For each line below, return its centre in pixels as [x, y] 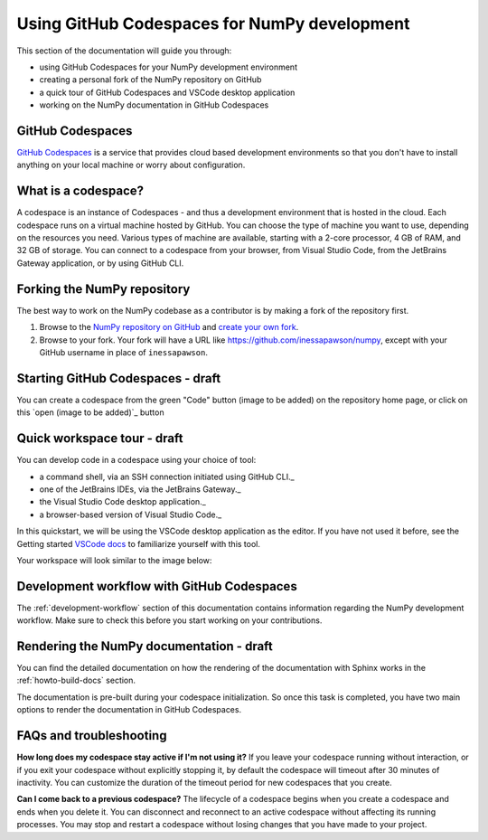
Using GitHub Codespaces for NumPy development [213, 24]
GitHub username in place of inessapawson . [123, 352]
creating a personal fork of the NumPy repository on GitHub [150, 80]
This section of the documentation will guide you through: [124, 51]
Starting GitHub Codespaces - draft [119, 378]
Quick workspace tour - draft [100, 439]
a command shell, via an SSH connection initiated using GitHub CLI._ [167, 477]
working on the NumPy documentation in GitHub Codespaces [154, 105]
